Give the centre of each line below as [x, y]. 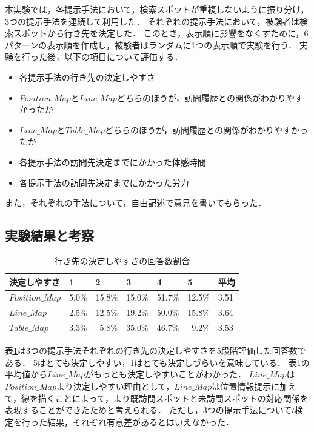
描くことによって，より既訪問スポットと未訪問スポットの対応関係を [173, 398]
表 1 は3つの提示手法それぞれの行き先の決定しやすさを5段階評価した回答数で [155, 351]
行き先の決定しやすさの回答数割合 [122, 260]
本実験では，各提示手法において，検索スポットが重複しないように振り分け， [157, 9]
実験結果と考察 [49, 235]
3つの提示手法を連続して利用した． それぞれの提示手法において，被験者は [152, 21]
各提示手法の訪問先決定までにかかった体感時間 [112, 161]
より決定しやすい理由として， [115, 386]
